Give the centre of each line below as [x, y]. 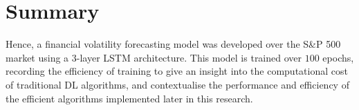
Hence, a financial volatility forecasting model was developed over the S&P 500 [173, 44]
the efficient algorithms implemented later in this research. [129, 98]
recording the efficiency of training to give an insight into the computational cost [177, 71]
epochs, [338, 57]
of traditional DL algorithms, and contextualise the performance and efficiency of [177, 84]
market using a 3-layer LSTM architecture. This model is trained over [154, 57]
